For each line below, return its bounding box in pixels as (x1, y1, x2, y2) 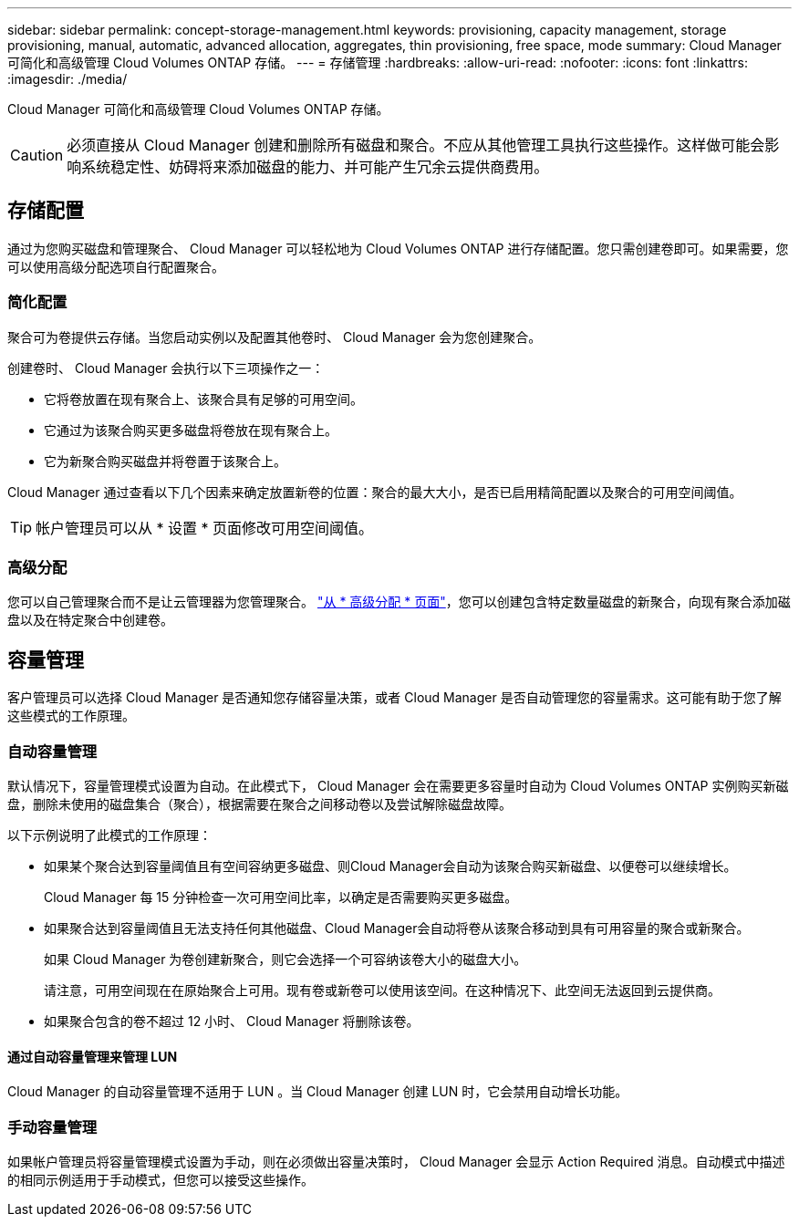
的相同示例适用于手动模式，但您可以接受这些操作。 (7, 1171, 314, 1188)
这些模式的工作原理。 (7, 708, 135, 724)
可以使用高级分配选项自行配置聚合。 (7, 258, 224, 275)
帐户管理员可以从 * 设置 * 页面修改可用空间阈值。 (36, 518, 374, 537)
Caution (10, 146, 64, 164)
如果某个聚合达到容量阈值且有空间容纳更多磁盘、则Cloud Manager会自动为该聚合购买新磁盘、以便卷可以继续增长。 (44, 857, 737, 874)
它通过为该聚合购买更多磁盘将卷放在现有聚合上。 (44, 421, 337, 438)
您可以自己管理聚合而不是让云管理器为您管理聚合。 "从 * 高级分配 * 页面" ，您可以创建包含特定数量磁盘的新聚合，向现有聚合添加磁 (7, 594, 791, 610)
